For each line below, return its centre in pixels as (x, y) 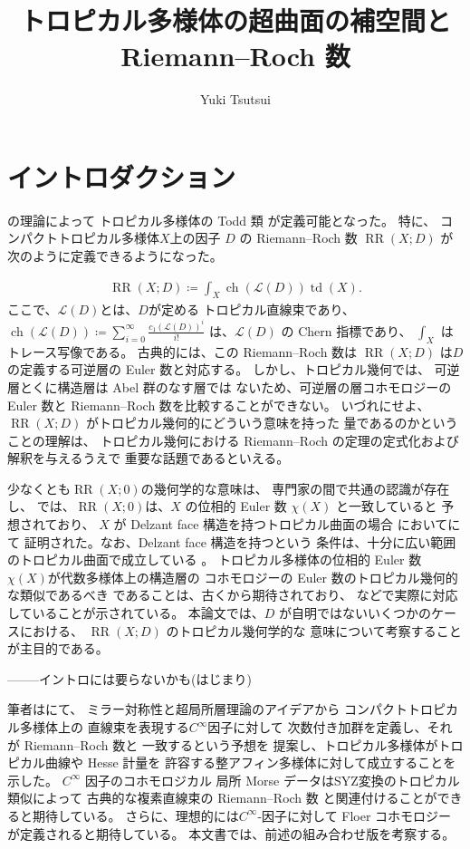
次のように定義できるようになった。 (115, 256)
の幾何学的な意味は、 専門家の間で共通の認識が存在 (295, 488)
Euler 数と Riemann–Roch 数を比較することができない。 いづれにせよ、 (219, 405)
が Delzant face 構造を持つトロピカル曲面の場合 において (281, 524)
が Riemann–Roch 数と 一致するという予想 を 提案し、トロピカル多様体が (223, 744)
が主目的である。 (58, 648)
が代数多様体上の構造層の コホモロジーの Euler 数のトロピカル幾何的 (253, 577)
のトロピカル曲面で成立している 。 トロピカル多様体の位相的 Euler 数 (215, 560)
